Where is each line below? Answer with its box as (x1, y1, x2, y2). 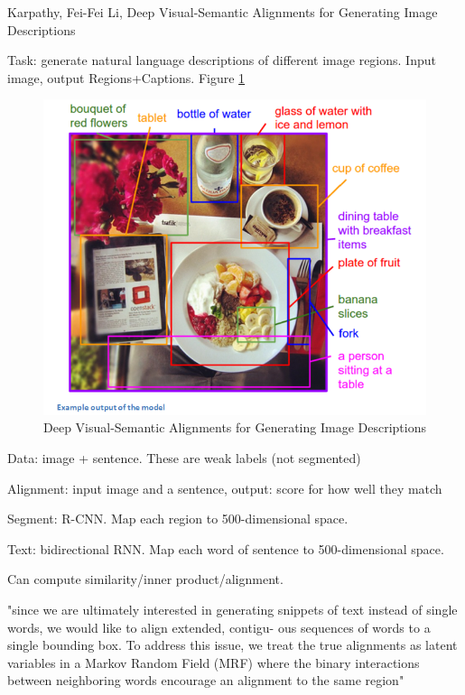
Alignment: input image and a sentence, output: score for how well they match (7, 478, 442, 497)
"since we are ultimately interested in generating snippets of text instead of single (7, 600, 458, 619)
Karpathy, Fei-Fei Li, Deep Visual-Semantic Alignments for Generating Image (7, 3, 438, 21)
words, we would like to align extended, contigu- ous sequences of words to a (7, 617, 431, 636)
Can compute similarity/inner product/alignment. (7, 570, 284, 588)
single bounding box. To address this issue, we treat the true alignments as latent (7, 635, 458, 654)
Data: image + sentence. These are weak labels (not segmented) (7, 449, 361, 468)
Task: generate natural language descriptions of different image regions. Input (7, 51, 436, 69)
